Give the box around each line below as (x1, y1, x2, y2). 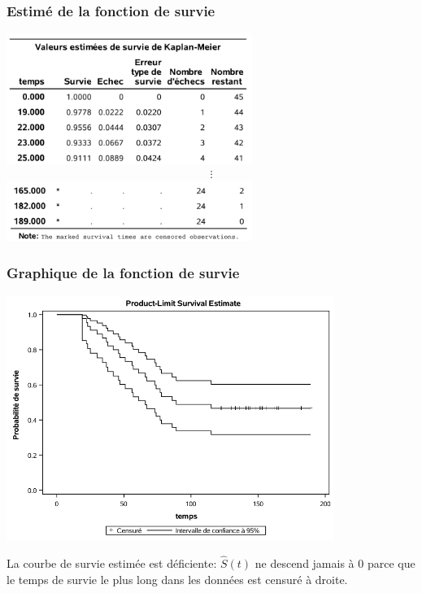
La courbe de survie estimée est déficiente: (7, 554, 217, 571)
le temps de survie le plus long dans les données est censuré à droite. (7, 570, 348, 587)
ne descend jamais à (255, 554, 355, 571)
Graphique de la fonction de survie (7, 262, 240, 282)
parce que (367, 554, 415, 571)
